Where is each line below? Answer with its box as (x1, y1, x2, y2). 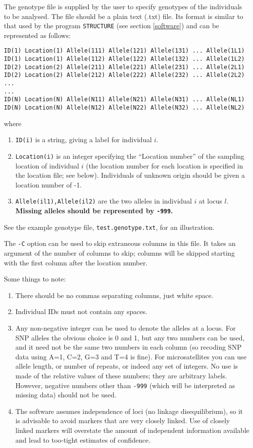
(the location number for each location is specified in (86, 160, 243, 170)
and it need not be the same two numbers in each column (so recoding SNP (15, 342, 242, 352)
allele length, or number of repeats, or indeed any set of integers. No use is (15, 361, 238, 371)
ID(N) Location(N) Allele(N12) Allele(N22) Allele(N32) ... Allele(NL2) (4, 104, 245, 112)
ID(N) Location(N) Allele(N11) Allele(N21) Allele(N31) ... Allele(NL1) (4, 96, 245, 103)
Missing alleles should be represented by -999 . (15, 205, 173, 216)
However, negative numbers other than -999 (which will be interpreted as (15, 380, 235, 390)
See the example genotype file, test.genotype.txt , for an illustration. (4, 222, 214, 232)
